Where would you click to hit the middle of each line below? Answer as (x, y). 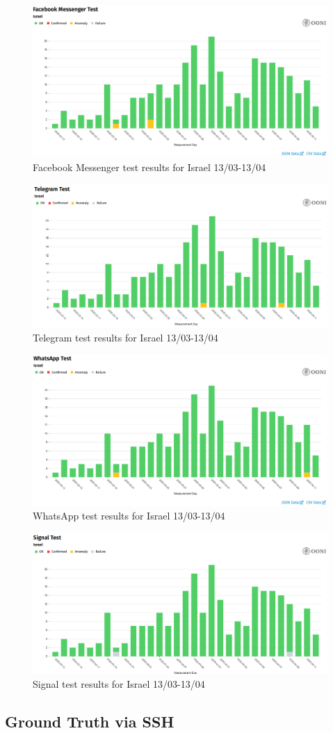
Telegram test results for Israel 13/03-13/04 (125, 338)
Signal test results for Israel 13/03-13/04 (119, 683)
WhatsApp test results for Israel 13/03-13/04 (129, 516)
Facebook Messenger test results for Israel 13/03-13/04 (149, 167)
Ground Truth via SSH (90, 721)
